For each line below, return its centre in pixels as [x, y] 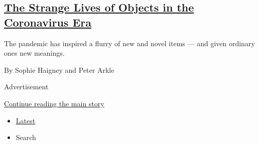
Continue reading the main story [54, 103]
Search [26, 137]
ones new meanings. [34, 53]
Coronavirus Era [48, 22]
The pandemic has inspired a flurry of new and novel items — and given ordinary [129, 43]
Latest [26, 120]
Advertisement [26, 87]
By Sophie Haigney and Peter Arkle [59, 69]
